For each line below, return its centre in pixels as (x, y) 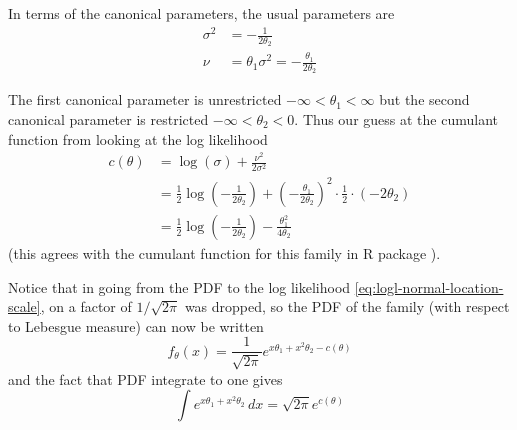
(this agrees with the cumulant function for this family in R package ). (224, 252)
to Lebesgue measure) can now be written (136, 325)
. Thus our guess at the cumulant (396, 118)
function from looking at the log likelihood (138, 138)
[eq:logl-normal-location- (429, 286)
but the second (424, 99)
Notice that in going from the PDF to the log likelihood (179, 286)
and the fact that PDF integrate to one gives (145, 378)
